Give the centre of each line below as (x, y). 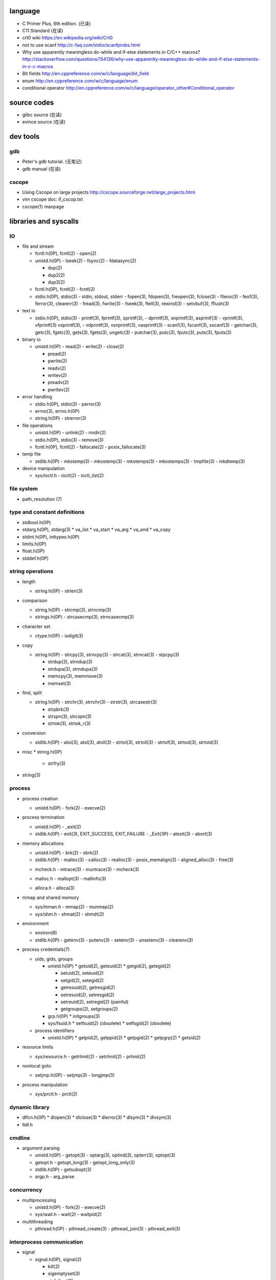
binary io (31, 339)
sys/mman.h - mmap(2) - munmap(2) (74, 907)
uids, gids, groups (54, 959)
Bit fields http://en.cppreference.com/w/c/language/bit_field (86, 74)
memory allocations (43, 843)
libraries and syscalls (44, 221)
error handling (37, 397)
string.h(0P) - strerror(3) (61, 418)
